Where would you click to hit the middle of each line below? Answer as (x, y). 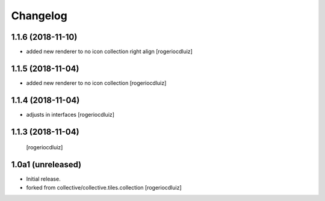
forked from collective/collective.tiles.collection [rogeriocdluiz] (104, 187)
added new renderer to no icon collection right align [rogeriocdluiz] (109, 52)
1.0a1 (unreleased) (46, 165)
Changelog (39, 16)
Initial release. (43, 179)
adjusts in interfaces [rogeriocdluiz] (70, 114)
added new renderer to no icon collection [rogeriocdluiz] (96, 83)
